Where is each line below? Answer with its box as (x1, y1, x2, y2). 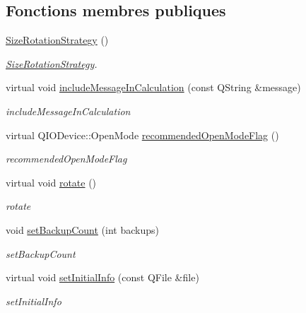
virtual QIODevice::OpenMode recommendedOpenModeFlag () (6, 127, 279, 142)
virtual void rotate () (6, 175, 97, 189)
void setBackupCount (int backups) (6, 222, 159, 237)
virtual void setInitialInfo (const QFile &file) (6, 270, 199, 285)
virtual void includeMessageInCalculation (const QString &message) (6, 80, 301, 95)
